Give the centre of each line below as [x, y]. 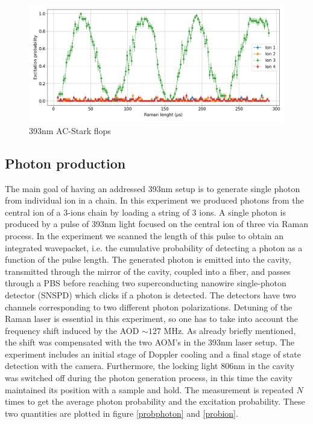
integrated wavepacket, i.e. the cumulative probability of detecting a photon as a [154, 247]
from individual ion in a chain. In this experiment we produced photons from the [154, 200]
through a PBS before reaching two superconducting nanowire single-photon [146, 283]
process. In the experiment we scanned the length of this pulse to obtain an [144, 235]
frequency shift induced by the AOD [72, 330]
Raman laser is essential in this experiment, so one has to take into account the [152, 319]
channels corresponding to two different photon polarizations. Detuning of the [149, 307]
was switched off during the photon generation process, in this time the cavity [149, 378]
